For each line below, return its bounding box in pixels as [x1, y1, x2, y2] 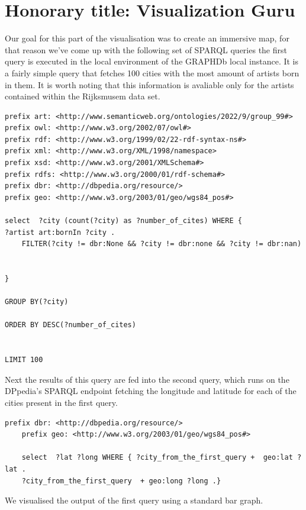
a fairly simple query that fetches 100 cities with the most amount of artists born [5, 66, 299, 79]
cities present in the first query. [5, 396, 118, 408]
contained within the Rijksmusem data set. [5, 90, 160, 102]
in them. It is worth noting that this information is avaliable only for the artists [5, 78, 294, 91]
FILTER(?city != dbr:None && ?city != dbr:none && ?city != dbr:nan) [21, 240, 302, 248]
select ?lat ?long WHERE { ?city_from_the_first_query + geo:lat [21, 453, 293, 462]
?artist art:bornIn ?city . [5, 228, 115, 237]
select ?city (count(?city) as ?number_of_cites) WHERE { [5, 217, 242, 225]
